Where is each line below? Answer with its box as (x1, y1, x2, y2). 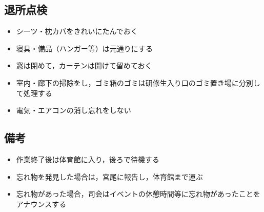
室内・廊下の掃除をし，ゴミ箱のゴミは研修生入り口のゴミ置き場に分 (16, 77, 246, 88)
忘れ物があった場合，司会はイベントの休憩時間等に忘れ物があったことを (16, 188, 260, 199)
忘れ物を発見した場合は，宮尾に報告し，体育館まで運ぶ (16, 171, 203, 182)
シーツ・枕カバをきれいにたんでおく (16, 26, 138, 36)
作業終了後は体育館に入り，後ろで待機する (16, 153, 159, 164)
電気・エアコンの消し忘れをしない (16, 105, 131, 115)
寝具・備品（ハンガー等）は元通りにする (16, 43, 153, 53)
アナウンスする (16, 198, 67, 209)
